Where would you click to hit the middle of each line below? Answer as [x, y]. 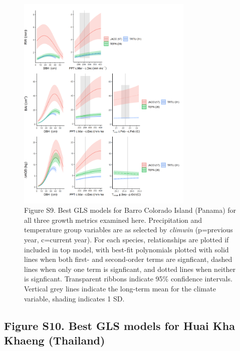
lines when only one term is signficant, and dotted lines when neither [130, 269]
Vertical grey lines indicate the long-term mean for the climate [120, 288]
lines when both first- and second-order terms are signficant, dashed [128, 259]
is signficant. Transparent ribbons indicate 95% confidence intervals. [128, 279]
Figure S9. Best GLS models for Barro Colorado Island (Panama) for [130, 210]
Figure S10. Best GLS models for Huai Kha [119, 325]
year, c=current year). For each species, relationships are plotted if [127, 239]
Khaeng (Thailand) [55, 340]
